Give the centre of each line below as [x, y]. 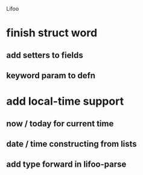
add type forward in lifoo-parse [66, 164]
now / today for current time [60, 124]
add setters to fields [45, 55]
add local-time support [65, 101]
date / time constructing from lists [71, 144]
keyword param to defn [51, 75]
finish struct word [52, 33]
